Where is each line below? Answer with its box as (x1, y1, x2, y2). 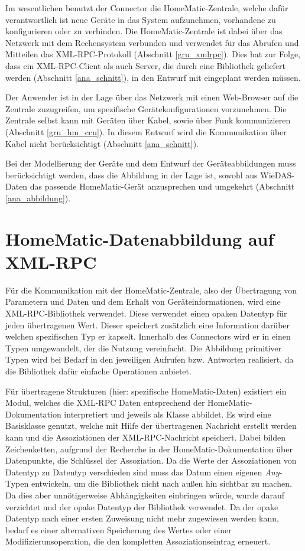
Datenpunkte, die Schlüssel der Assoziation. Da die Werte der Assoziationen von (5, 454, 297, 467)
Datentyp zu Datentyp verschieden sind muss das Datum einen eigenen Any (5, 465, 280, 478)
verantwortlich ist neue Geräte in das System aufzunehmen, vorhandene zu (5, 13, 276, 25)
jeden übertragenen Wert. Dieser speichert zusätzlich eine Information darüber (5, 318, 290, 331)
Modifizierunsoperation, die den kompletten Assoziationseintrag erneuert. (5, 535, 271, 547)
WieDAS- (260, 168, 295, 181)
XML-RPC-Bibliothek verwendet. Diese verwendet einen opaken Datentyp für (5, 307, 287, 319)
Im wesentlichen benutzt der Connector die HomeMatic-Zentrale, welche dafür (5, 2, 288, 14)
